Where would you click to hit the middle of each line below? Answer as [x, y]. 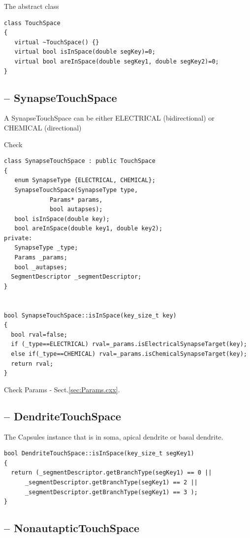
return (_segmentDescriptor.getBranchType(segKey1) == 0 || [111, 473]
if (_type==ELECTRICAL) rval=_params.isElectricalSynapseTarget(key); [129, 344]
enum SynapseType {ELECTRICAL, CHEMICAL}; [85, 180]
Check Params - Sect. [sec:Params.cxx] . [62, 389]
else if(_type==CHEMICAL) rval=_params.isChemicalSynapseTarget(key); [129, 354]
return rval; [32, 364]
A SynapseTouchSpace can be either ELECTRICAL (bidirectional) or [109, 118]
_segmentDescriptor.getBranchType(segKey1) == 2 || [111, 482]
